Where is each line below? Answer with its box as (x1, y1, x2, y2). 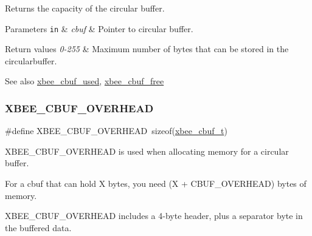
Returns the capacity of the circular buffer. (5, 2, 165, 14)
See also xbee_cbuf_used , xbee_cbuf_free (5, 75, 164, 87)
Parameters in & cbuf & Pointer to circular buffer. (5, 22, 193, 35)
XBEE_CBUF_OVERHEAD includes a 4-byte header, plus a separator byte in (5, 209, 303, 222)
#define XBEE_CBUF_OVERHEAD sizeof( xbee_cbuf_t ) (5, 124, 227, 137)
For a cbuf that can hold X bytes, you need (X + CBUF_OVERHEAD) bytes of (5, 177, 307, 190)
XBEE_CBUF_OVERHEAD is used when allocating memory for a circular (5, 144, 289, 157)
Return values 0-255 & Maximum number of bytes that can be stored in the (5, 42, 289, 55)
